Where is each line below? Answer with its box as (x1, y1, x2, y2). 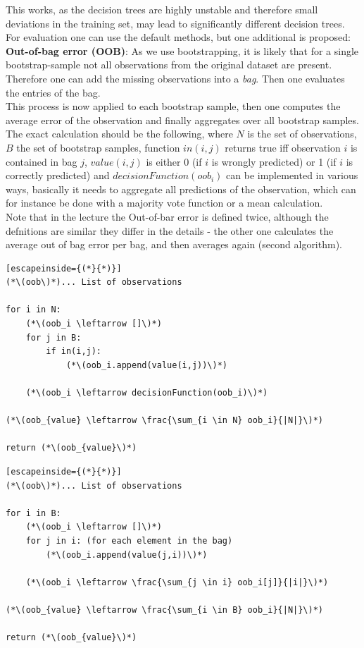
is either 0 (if (146, 154, 202, 169)
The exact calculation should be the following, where (6, 126, 233, 141)
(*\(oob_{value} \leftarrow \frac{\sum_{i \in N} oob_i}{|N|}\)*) (6, 415, 324, 426)
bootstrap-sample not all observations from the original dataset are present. (6, 57, 332, 72)
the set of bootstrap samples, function (16, 140, 180, 154)
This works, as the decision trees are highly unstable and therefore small (6, 2, 318, 16)
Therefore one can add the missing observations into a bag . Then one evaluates (6, 71, 345, 85)
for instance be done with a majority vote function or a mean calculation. (6, 195, 323, 210)
